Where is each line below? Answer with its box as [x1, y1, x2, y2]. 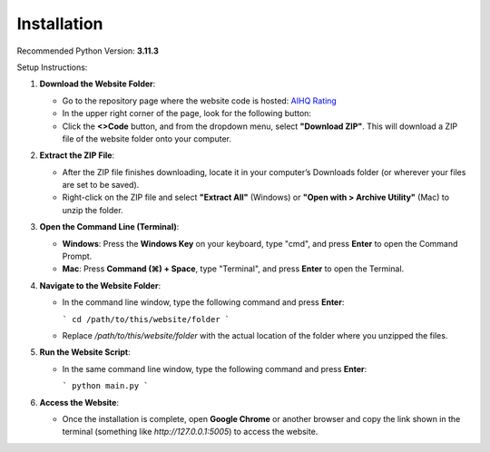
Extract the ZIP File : [39, 150, 115, 161]
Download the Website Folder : [39, 78, 156, 90]
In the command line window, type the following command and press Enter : [62, 297, 345, 308]
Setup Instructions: [16, 62, 88, 73]
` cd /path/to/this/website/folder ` [62, 314, 230, 324]
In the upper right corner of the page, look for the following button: [62, 108, 312, 119]
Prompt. [62, 251, 93, 262]
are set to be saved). [62, 180, 140, 191]
